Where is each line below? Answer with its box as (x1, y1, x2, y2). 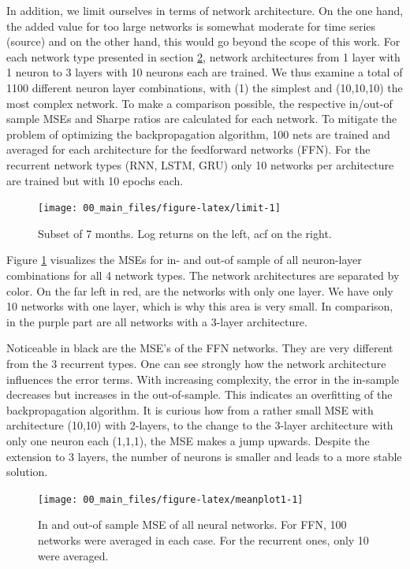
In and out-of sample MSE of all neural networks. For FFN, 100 (38, 516, 347, 533)
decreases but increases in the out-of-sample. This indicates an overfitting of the (6, 386, 393, 403)
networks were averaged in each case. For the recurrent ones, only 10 (38, 531, 369, 548)
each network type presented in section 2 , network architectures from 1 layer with (6, 48, 401, 65)
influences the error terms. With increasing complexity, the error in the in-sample (6, 370, 400, 387)
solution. (6, 463, 48, 480)
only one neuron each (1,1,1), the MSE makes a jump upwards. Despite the (6, 432, 370, 448)
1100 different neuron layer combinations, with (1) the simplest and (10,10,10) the (6, 79, 403, 95)
